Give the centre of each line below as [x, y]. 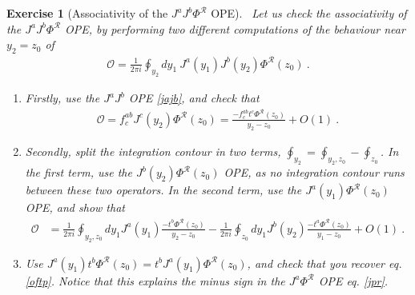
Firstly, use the [62, 98]
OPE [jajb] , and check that [194, 98]
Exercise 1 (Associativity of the [87, 13]
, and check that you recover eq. [324, 263]
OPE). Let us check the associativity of [309, 13]
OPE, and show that [75, 207]
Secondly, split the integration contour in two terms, [153, 151]
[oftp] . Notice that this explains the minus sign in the [155, 280]
